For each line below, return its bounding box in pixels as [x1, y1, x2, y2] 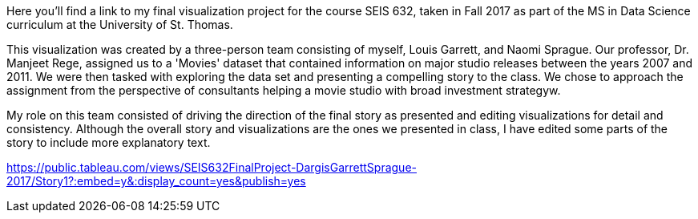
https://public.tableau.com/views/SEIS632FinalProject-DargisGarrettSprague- [6, 160, 417, 174]
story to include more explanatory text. [6, 136, 211, 149]
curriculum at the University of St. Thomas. [6, 18, 233, 31]
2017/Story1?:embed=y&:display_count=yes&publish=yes [6, 174, 306, 188]
